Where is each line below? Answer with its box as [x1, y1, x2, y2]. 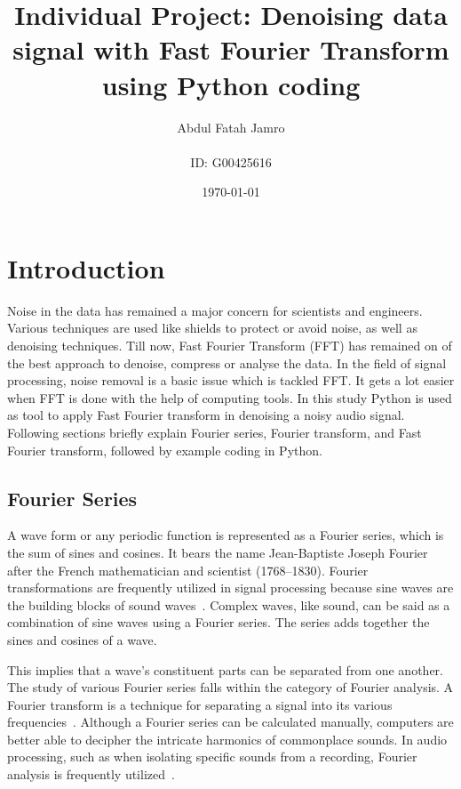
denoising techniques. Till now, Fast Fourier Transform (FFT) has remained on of [7, 336, 452, 354]
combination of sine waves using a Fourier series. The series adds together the [7, 613, 430, 632]
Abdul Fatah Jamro [177, 117, 285, 136]
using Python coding [101, 66, 361, 102]
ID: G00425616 [190, 152, 272, 171]
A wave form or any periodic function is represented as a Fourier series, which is [7, 526, 444, 544]
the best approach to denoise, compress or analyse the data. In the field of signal [7, 353, 447, 372]
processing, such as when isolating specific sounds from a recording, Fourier [7, 747, 417, 766]
